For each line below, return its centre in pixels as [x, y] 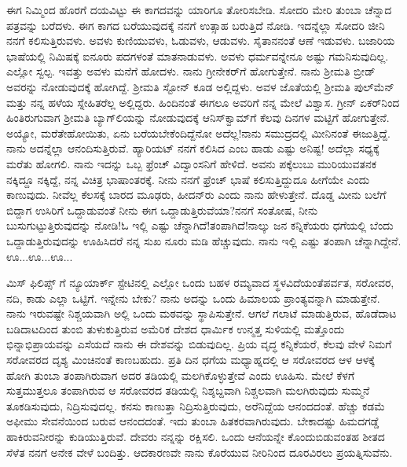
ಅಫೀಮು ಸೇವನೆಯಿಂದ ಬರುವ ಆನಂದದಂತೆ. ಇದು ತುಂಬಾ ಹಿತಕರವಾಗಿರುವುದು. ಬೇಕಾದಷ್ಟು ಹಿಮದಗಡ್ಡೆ [193, 421]
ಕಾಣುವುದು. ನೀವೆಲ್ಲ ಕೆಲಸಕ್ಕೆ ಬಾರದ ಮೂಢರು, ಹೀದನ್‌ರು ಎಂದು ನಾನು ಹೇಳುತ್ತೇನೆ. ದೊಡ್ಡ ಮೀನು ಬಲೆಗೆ [196, 195]
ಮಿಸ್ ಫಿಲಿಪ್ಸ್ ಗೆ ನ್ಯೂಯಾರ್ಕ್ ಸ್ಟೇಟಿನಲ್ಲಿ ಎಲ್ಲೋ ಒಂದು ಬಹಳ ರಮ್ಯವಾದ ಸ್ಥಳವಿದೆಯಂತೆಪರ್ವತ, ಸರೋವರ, [200, 283]
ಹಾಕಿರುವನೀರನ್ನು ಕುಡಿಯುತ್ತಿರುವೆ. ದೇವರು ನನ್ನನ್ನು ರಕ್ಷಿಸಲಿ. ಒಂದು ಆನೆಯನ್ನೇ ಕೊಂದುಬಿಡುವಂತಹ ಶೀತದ [196, 437]
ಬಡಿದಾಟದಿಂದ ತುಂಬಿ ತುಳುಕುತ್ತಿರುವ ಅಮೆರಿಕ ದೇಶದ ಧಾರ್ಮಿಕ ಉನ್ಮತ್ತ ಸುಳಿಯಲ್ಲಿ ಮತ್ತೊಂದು [176, 328]
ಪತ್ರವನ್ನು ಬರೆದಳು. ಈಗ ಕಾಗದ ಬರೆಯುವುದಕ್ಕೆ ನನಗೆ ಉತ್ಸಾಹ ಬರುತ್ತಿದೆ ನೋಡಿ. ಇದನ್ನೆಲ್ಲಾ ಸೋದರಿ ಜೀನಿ [196, 25]
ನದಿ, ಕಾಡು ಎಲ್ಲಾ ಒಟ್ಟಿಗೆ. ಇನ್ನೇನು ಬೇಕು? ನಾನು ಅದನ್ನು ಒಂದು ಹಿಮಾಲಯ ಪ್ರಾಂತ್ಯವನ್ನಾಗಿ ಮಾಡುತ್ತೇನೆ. [193, 298]
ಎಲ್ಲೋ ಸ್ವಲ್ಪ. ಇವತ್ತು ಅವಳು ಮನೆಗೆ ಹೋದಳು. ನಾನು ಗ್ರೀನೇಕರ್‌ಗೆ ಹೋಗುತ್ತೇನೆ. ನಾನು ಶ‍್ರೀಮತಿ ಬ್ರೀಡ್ [191, 71]
